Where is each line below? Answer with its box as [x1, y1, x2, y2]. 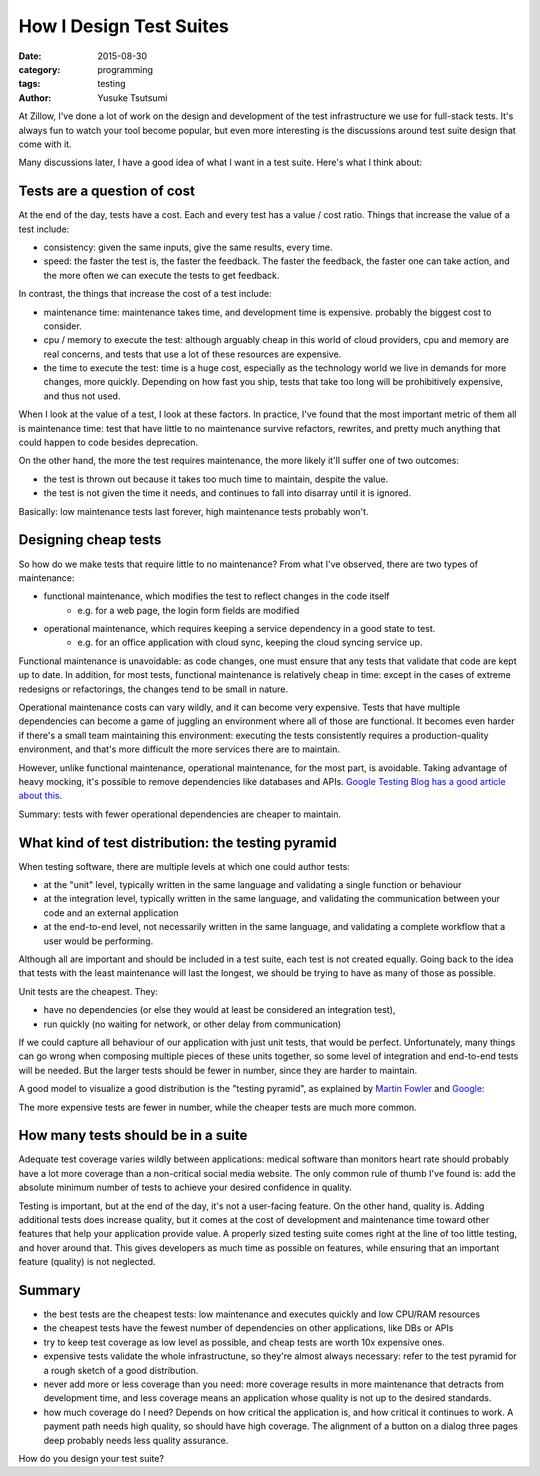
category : [18, 63, 61, 75]
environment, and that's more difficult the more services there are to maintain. [18, 743, 340, 755]
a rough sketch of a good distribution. [43, 1364, 199, 1376]
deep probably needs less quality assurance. [43, 1434, 229, 1446]
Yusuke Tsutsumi [97, 91, 168, 104]
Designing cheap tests [18, 531, 162, 549]
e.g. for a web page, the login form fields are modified [77, 604, 300, 616]
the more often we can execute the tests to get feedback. [43, 269, 280, 281]
